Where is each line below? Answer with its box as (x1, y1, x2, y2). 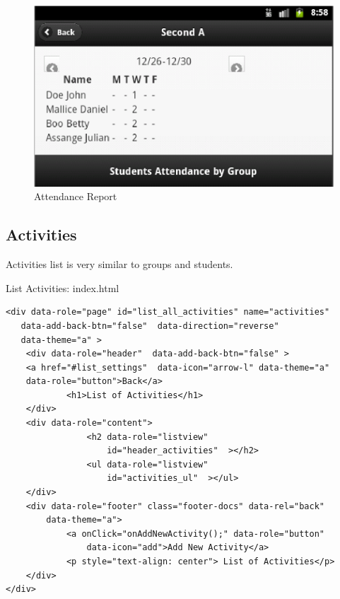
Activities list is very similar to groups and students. (6, 257, 233, 272)
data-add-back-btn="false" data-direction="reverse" (20, 320, 279, 331)
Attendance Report (34, 189, 117, 204)
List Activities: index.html (6, 280, 119, 295)
